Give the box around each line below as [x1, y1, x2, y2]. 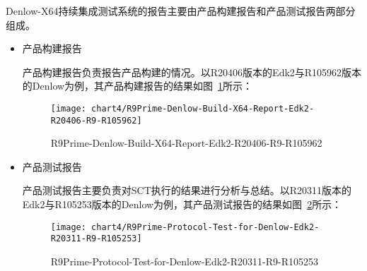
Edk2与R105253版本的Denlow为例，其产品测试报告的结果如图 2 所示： [22, 197, 342, 212]
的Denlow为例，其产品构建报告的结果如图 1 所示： [22, 78, 253, 93]
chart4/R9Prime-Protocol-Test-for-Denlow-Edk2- [91, 222, 320, 232]
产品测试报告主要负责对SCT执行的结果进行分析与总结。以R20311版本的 [22, 183, 352, 198]
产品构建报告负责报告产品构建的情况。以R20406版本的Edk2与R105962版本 [22, 64, 362, 79]
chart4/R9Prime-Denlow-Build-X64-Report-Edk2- [91, 103, 315, 114]
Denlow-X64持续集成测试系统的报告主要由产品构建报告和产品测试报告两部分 [6, 4, 356, 18]
